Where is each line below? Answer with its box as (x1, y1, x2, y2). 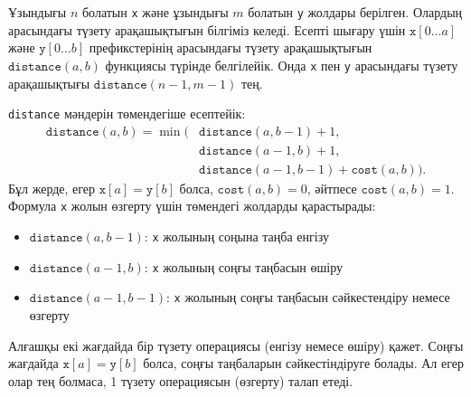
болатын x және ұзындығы (81, 3, 229, 21)
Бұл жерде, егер (8, 178, 96, 197)
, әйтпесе (306, 178, 357, 197)
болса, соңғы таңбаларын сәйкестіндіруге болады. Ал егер (143, 354, 464, 373)
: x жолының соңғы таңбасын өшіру (144, 257, 343, 276)
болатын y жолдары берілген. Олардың (248, 3, 463, 21)
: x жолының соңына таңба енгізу (144, 227, 329, 246)
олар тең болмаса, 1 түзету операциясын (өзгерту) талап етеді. (8, 371, 353, 390)
